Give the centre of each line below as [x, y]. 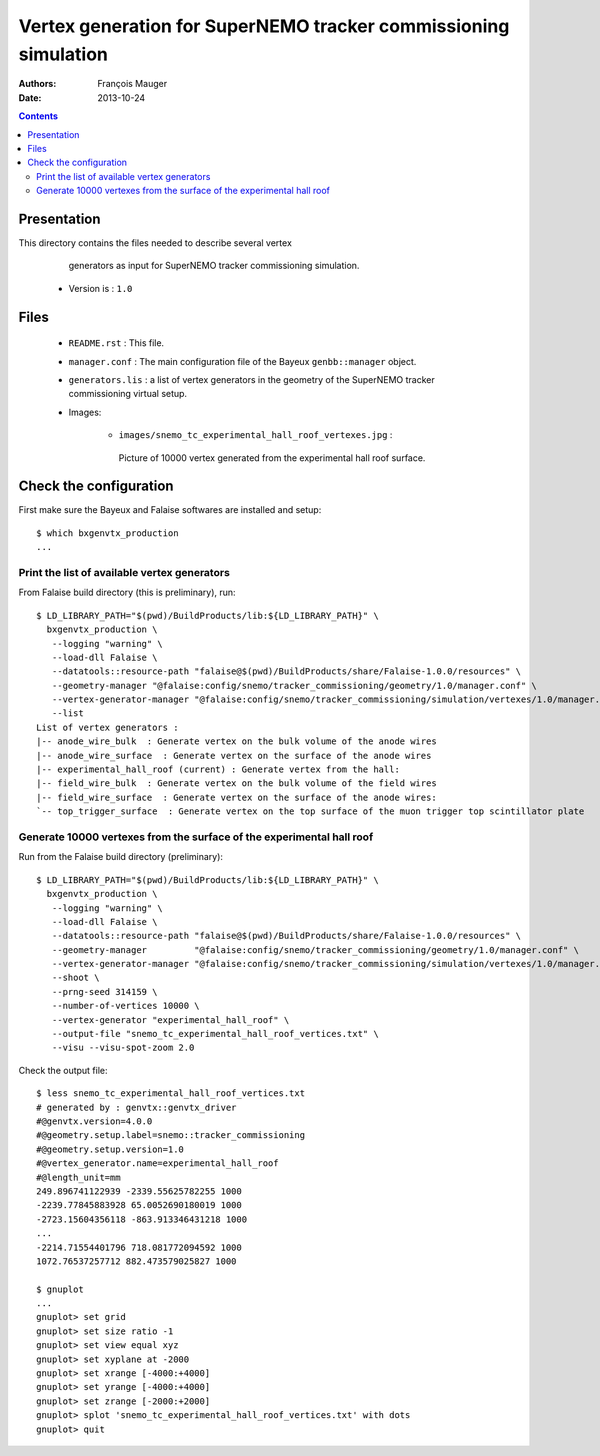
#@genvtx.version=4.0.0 [94, 1121]
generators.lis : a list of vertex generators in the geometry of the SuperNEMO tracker [251, 379]
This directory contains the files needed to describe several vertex [155, 242]
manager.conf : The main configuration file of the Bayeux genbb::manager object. [242, 361]
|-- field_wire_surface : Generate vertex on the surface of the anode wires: [236, 797]
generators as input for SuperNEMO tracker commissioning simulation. [214, 266]
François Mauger [132, 84]
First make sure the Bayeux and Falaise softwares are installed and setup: [170, 510]
